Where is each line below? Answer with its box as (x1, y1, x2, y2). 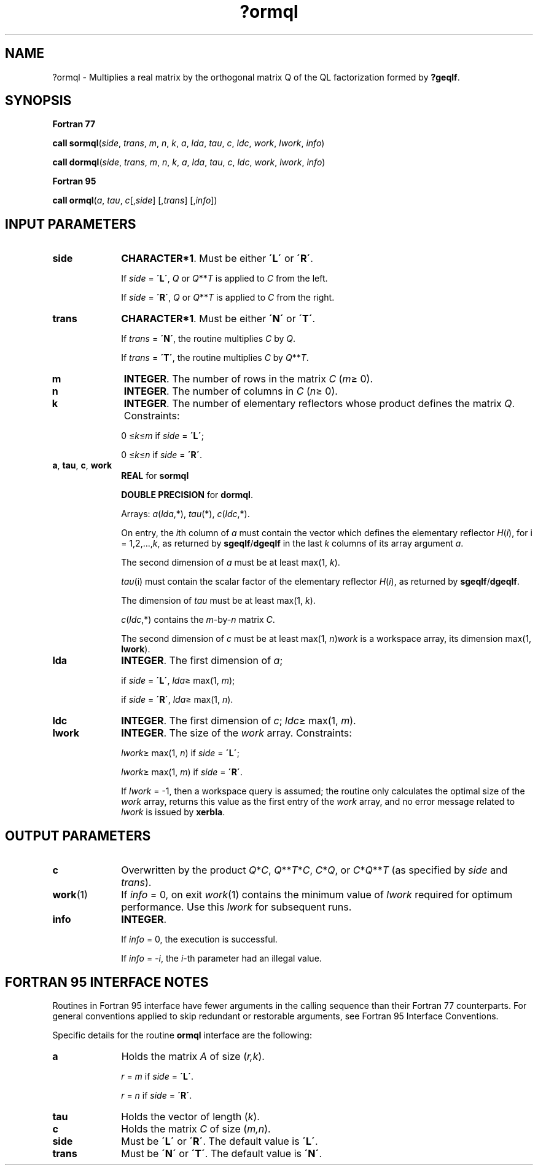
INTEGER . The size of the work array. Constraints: (121, 727, 352, 740)
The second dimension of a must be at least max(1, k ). (121, 557, 340, 568)
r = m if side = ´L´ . (121, 1070, 194, 1081)
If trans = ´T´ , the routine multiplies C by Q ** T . (121, 352, 309, 363)
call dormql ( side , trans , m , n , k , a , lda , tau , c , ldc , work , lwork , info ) (52, 157, 326, 168)
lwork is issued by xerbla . (121, 807, 225, 818)
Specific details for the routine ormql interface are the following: (52, 1029, 312, 1040)
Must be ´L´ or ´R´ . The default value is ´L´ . (121, 1134, 318, 1147)
